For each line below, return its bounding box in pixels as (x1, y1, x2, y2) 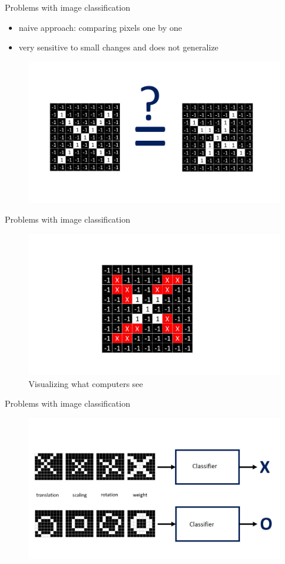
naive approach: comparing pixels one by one (18, 21, 182, 33)
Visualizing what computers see (28, 377, 143, 389)
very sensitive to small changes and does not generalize (18, 41, 218, 53)
